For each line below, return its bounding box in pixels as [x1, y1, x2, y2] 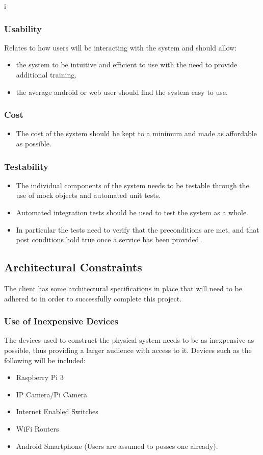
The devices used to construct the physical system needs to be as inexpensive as [4, 335, 254, 345]
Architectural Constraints [4, 259, 142, 275]
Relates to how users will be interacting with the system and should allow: [4, 42, 237, 53]
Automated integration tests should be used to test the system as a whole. [16, 207, 249, 217]
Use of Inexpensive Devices [4, 315, 118, 327]
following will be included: [4, 355, 86, 365]
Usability [4, 22, 42, 35]
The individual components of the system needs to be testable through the [16, 180, 249, 190]
